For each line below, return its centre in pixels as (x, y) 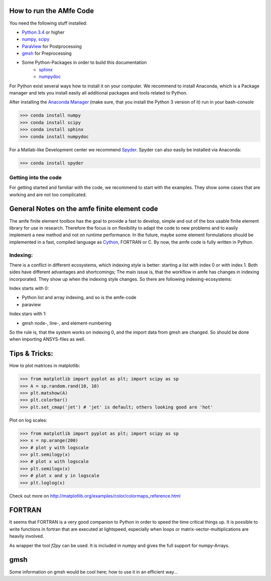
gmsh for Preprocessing (47, 53)
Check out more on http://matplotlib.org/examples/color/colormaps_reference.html (95, 496)
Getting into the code (36, 177)
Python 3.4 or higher (43, 32)
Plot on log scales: (28, 420)
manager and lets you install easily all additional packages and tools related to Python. (98, 93)
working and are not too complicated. (48, 195)
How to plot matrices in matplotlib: (45, 366)
